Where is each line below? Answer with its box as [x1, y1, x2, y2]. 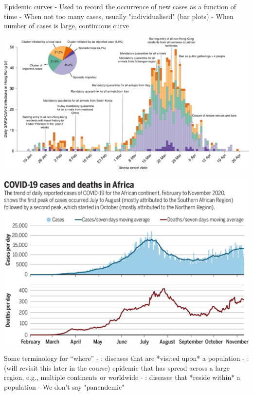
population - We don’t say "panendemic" [4, 382, 125, 392]
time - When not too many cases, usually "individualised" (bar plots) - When [4, 11, 234, 21]
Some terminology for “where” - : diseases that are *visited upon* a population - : [4, 353, 249, 363]
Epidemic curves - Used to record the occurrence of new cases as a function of [4, 1, 236, 11]
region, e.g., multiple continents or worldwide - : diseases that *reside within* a [4, 372, 240, 382]
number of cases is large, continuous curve [4, 20, 129, 31]
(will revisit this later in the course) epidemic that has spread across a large [4, 362, 230, 373]
